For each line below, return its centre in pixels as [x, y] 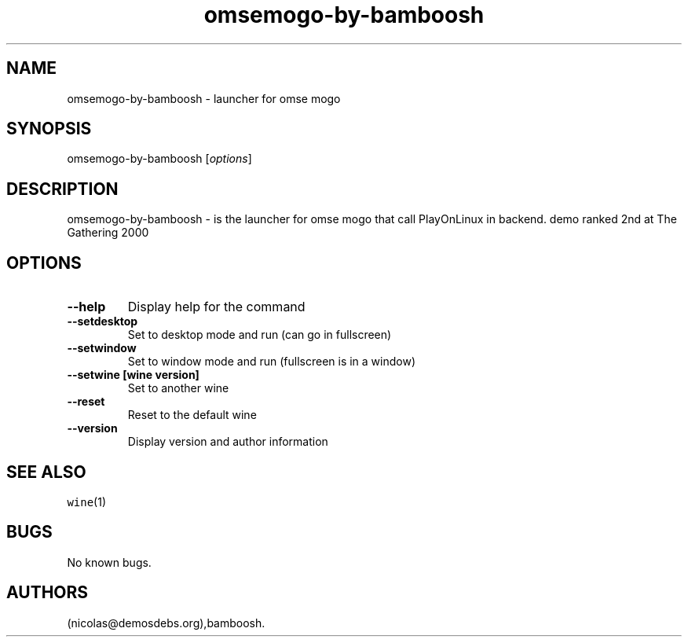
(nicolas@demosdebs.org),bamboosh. [166, 623]
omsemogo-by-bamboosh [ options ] [159, 159]
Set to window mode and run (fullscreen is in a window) [272, 362]
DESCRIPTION [62, 189]
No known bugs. [109, 562]
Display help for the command [216, 307]
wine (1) [87, 502]
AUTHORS [48, 593]
